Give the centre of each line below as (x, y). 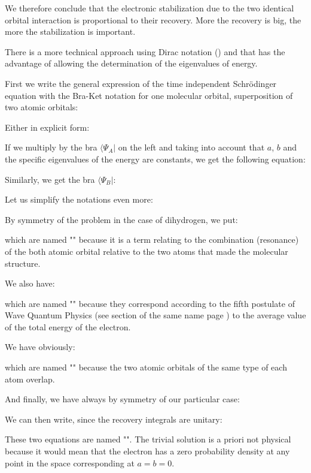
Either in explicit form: (47, 127)
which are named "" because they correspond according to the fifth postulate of (150, 303)
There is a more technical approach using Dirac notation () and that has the (145, 51)
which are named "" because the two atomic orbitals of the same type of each (146, 367)
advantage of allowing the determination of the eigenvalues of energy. (131, 63)
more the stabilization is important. (70, 31)
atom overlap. (30, 379)
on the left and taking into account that (191, 147)
